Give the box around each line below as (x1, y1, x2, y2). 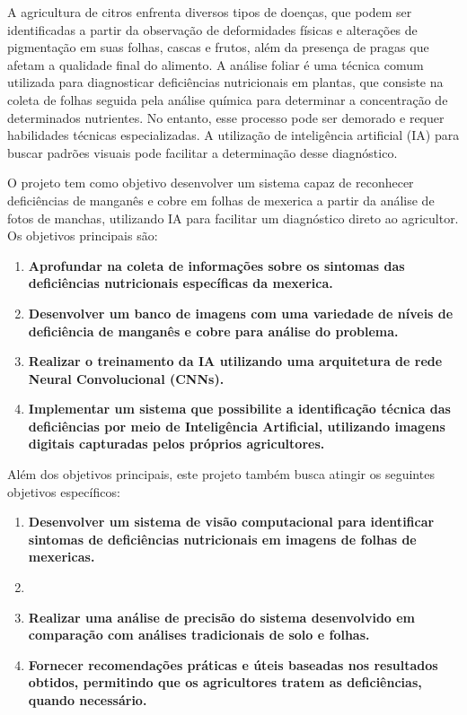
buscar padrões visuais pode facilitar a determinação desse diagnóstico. (7, 143, 398, 161)
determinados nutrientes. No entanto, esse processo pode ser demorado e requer (7, 108, 445, 126)
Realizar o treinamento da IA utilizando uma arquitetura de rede (28, 352, 443, 371)
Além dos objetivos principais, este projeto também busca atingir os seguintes (7, 465, 435, 484)
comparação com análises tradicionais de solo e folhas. (28, 625, 370, 644)
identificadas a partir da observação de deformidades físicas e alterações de (7, 20, 418, 39)
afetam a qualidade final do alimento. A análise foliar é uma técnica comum (7, 55, 424, 74)
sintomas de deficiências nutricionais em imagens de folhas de (28, 529, 417, 548)
